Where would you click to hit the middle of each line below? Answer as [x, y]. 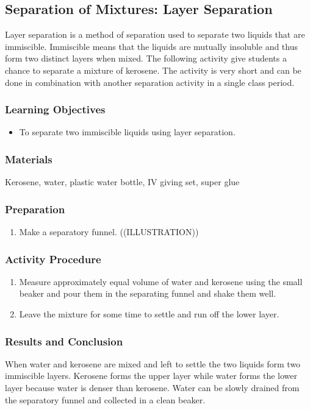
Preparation [35, 209]
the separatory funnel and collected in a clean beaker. [105, 399]
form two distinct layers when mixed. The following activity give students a [146, 58]
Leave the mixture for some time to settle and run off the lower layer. [149, 314]
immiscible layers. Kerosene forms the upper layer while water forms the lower [151, 376]
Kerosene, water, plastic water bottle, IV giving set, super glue [122, 182]
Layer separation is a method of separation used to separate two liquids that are [155, 34]
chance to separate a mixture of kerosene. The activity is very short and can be [153, 70]
